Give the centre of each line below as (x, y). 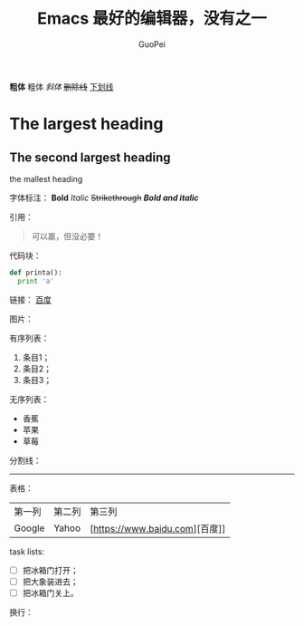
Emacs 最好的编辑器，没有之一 (152, 19)
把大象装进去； (50, 582)
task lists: (27, 551)
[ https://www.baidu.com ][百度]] (158, 528)
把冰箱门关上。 (50, 592)
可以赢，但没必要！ (67, 236)
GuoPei (152, 44)
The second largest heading (90, 157)
